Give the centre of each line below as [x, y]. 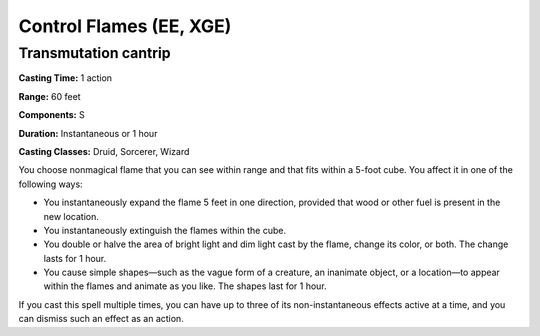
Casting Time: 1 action [65, 78]
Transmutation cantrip [94, 53]
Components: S [51, 115]
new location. [71, 216]
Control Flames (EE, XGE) [125, 26]
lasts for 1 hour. [75, 258]
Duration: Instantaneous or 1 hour [88, 133]
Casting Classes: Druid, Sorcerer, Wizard [104, 151]
